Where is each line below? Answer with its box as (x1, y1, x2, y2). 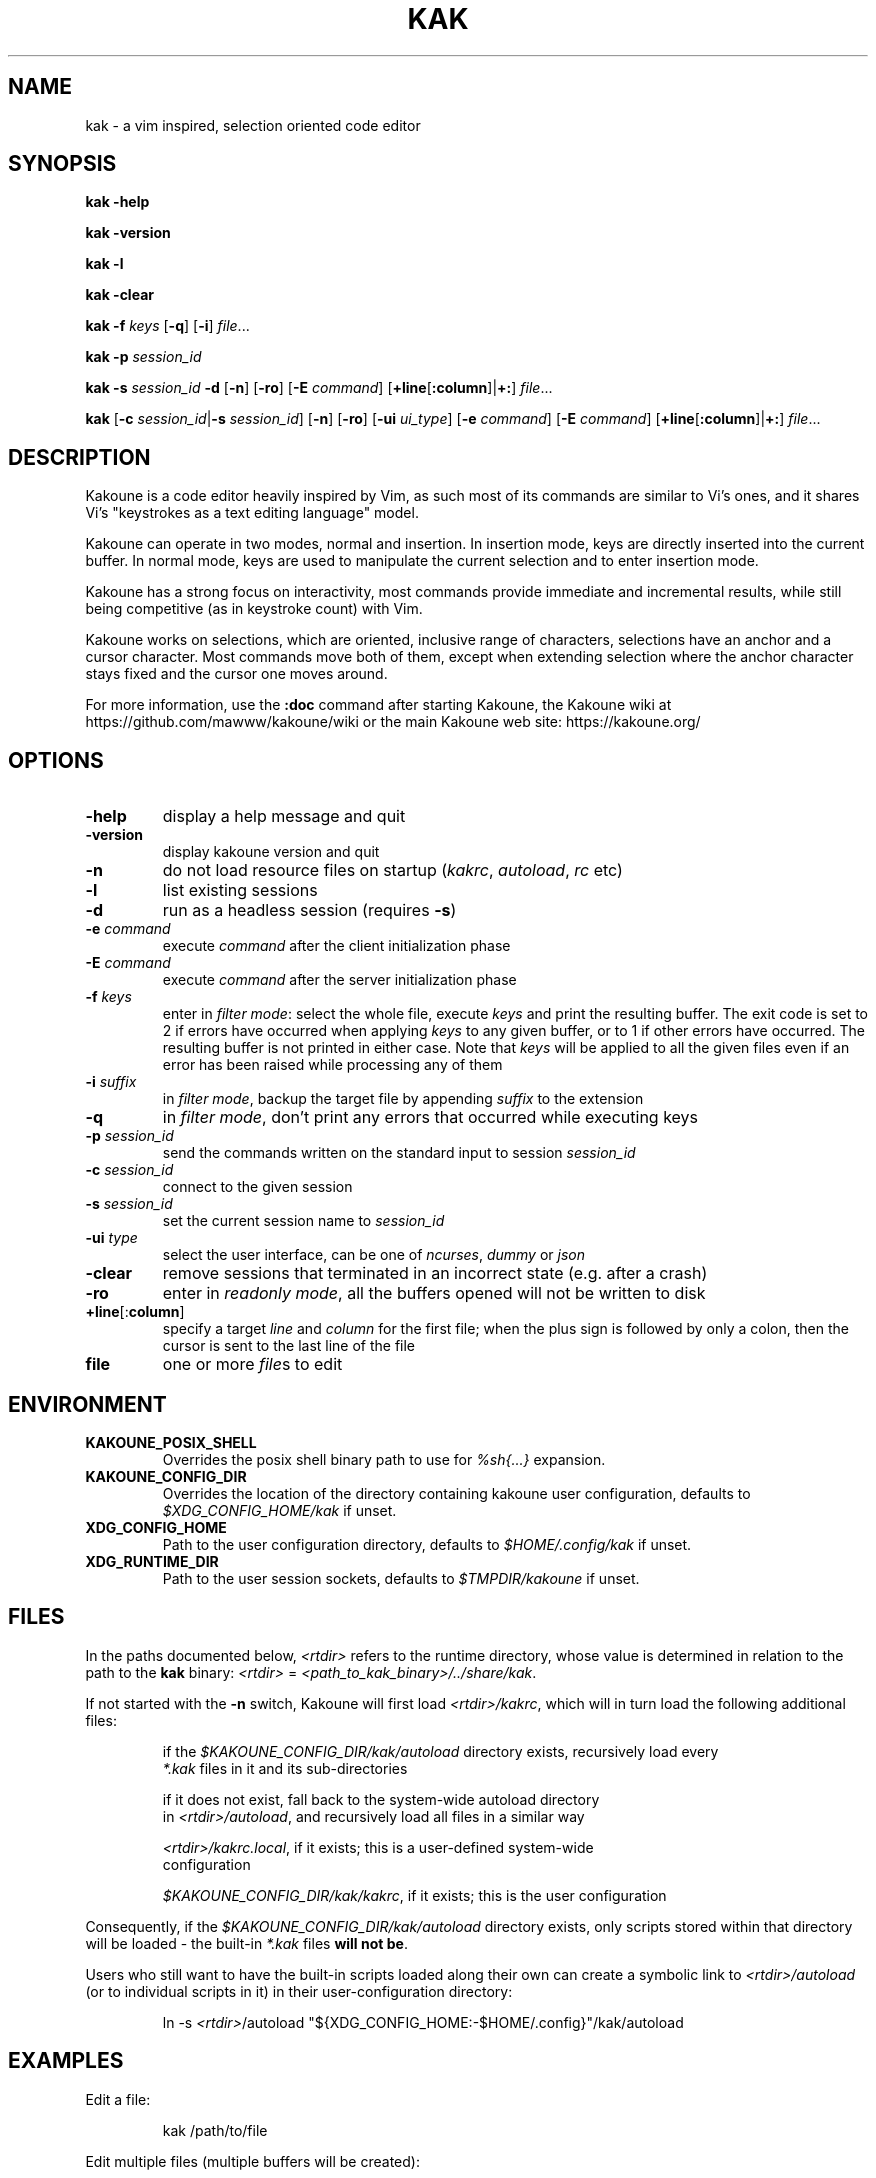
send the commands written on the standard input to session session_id (162, 1144, 636, 1162)
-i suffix (85, 1073, 137, 1091)
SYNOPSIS (8, 151, 117, 177)
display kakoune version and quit (162, 843, 380, 861)
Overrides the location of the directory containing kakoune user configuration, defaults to (162, 1484, 751, 1502)
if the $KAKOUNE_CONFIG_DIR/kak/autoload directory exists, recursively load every (162, 1742, 719, 1760)
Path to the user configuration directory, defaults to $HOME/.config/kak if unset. (162, 1535, 692, 1553)
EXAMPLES (8, 2048, 124, 2074)
